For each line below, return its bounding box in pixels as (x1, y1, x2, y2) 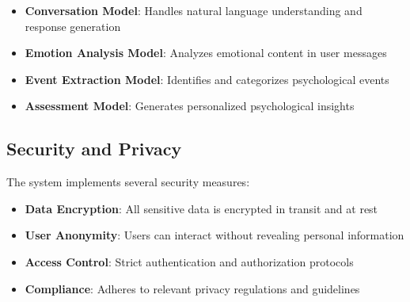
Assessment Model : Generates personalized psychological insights (25, 97, 355, 114)
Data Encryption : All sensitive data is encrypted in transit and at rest (25, 200, 378, 216)
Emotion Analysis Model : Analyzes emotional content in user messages (25, 44, 387, 61)
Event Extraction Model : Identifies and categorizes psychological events (25, 71, 389, 87)
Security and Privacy (6, 136, 182, 161)
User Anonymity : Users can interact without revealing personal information (25, 227, 404, 243)
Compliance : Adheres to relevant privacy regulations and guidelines (25, 280, 360, 296)
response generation (25, 17, 121, 34)
